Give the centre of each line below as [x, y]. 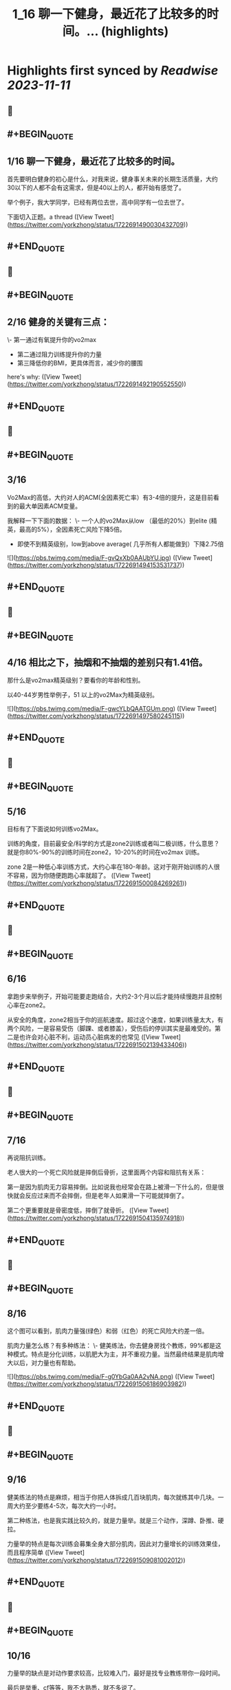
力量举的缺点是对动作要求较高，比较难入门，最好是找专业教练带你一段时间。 [115, 1673]
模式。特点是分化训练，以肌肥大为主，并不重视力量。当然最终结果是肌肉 [115, 1354]
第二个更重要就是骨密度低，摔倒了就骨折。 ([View [77, 1210]
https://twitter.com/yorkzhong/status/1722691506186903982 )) [98, 1384]
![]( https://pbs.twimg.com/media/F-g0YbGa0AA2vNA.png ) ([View [100, 1377]
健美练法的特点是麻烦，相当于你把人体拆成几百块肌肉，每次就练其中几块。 [112, 1497]
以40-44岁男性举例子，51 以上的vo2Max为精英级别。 [83, 695]
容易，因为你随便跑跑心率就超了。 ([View [71, 876]
